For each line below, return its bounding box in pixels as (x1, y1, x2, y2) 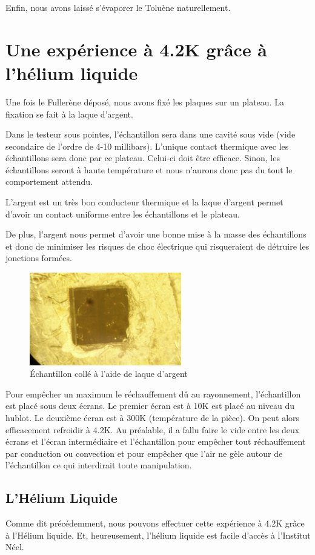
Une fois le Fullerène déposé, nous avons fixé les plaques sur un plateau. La (5, 95, 284, 108)
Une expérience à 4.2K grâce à (5, 36, 268, 61)
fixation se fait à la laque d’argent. (5, 107, 133, 120)
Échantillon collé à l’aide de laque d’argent (30, 367, 188, 380)
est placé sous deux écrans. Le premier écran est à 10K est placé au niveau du (5, 399, 295, 412)
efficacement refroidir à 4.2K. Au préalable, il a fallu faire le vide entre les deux (5, 423, 300, 436)
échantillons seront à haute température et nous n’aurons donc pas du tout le (5, 163, 293, 176)
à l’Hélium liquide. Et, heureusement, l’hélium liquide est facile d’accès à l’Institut (5, 528, 311, 541)
